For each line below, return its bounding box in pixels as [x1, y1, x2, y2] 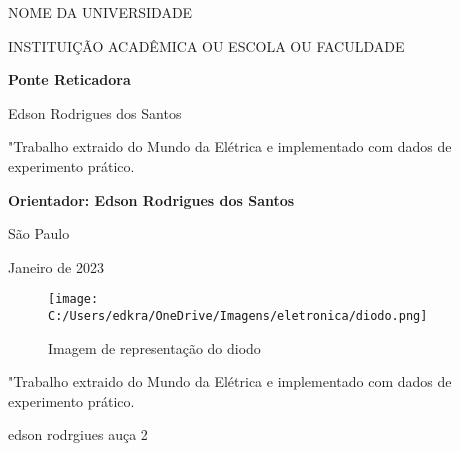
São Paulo [8, 223, 70, 244]
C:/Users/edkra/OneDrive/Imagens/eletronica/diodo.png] [48, 309, 428, 323]
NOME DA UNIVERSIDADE [8, 2, 193, 22]
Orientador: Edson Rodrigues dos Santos [8, 189, 295, 210]
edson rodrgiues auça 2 [8, 424, 148, 445]
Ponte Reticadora [8, 69, 131, 90]
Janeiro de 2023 [8, 256, 104, 277]
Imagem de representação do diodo [48, 337, 261, 358]
